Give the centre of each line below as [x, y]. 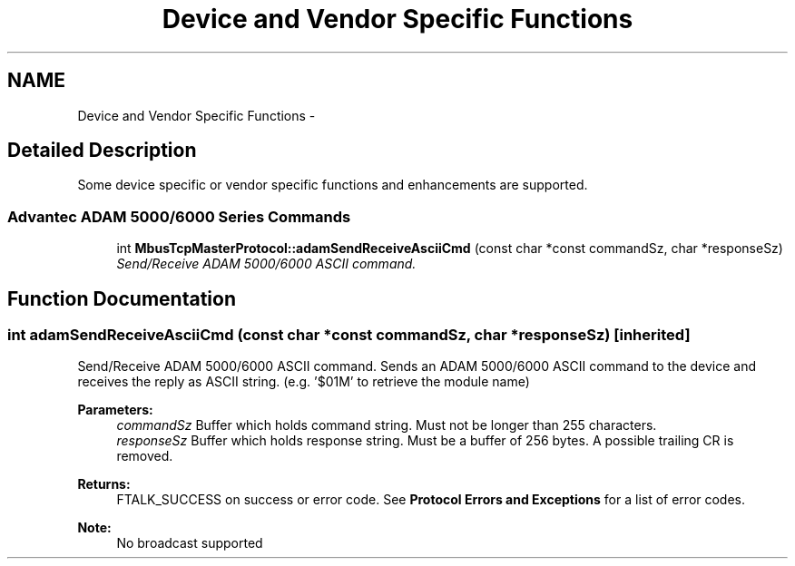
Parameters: [115, 410]
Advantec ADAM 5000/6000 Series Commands [179, 216]
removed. [145, 456]
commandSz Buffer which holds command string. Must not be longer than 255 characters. [387, 425]
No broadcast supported [190, 543]
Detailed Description [102, 151]
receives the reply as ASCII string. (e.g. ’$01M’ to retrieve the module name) [304, 382]
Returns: [104, 484]
